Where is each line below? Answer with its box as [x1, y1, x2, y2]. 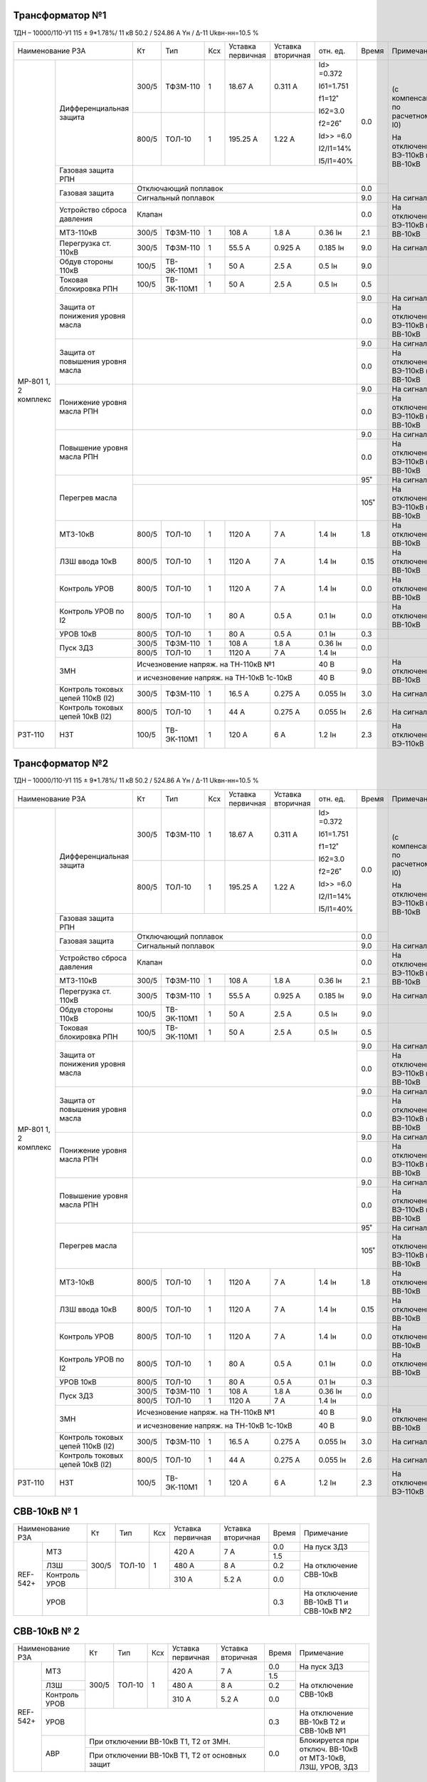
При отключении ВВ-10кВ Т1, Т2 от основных [89, 1750, 247, 1760]
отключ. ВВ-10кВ [299, 1744, 359, 1753]
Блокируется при [299, 1735, 359, 1745]
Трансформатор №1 [13, 9, 107, 21]
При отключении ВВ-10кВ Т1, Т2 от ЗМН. [89, 1736, 231, 1746]
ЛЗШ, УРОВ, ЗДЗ [299, 1761, 359, 1771]
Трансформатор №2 [13, 758, 109, 770]
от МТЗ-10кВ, [299, 1753, 347, 1763]
